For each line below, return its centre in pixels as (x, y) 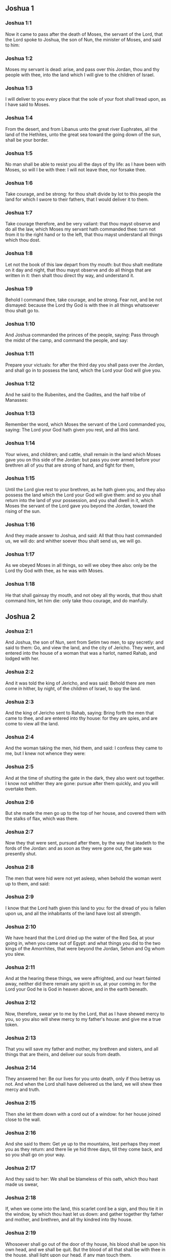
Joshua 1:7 (19, 213)
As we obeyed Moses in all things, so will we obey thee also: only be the (81, 565)
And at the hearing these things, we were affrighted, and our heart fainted (83, 978)
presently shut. (21, 854)
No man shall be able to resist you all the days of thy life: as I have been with (86, 164)
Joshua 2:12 (21, 1002)
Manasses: (17, 400)
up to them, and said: (28, 883)
